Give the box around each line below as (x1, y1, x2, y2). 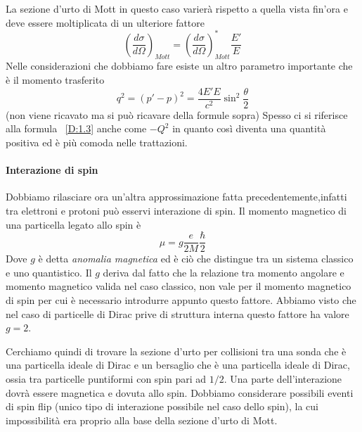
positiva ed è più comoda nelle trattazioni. (6, 134, 188, 149)
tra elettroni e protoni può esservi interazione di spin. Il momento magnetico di (6, 203, 347, 217)
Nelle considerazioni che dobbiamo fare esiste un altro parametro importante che (6, 58, 353, 73)
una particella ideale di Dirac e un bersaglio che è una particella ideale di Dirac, (6, 357, 350, 372)
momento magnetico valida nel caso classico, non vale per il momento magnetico (6, 279, 351, 293)
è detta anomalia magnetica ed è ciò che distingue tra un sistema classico (38, 251, 354, 266)
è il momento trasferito (6, 72, 105, 87)
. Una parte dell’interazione (224, 371, 342, 386)
